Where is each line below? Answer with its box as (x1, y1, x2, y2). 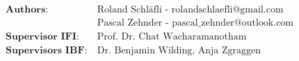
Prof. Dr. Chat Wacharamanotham (97, 32, 247, 42)
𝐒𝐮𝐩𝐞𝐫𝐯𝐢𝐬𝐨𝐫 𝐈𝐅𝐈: (5, 32, 79, 42)
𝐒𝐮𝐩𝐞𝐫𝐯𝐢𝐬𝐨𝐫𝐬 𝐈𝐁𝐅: (5, 46, 88, 56)
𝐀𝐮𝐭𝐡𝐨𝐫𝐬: (5, 5, 49, 15)
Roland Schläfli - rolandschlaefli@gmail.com (97, 5, 284, 15)
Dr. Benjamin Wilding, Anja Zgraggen (97, 46, 261, 56)
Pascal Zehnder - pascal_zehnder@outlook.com (97, 18, 294, 28)
